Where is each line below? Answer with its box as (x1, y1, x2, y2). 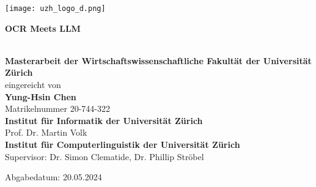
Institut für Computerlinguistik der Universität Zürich (5, 138, 240, 150)
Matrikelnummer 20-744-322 (5, 102, 110, 115)
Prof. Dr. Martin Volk (5, 126, 87, 139)
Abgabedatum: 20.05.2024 (5, 170, 102, 183)
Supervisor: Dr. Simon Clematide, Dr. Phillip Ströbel (5, 150, 204, 163)
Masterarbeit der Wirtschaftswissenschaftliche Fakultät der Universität (5, 54, 312, 67)
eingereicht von (5, 78, 61, 91)
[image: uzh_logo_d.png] (5, 4, 106, 13)
